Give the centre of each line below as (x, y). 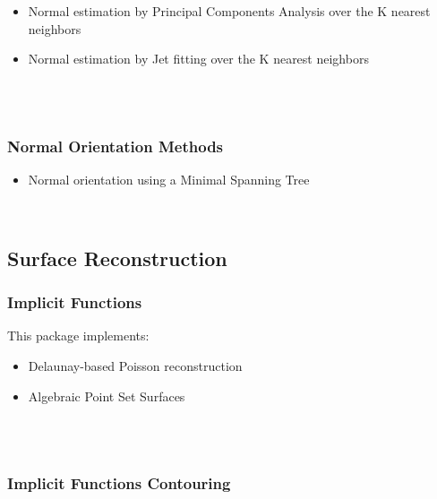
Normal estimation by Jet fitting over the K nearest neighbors (198, 59)
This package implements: (78, 336)
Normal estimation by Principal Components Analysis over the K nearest (229, 11)
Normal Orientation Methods (116, 146)
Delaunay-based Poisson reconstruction (135, 365)
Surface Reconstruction (117, 258)
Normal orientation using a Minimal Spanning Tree (169, 180)
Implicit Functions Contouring (119, 483)
